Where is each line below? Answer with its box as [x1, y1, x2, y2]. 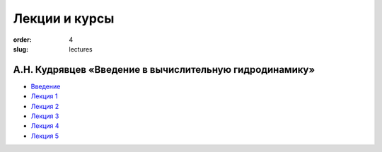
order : [13, 35, 32, 44]
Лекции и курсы [13, 11, 115, 26]
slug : [13, 45, 28, 53]
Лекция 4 [30, 122, 59, 130]
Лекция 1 [30, 92, 58, 100]
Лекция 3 [30, 112, 59, 120]
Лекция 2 [30, 102, 59, 110]
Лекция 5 [30, 131, 59, 140]
